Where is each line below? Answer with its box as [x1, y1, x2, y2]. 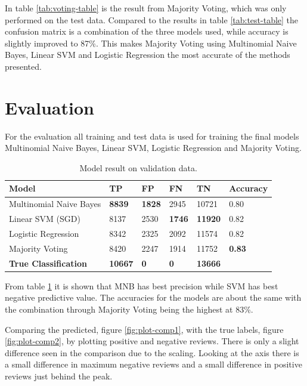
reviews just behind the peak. [5, 369, 113, 382]
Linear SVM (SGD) [9, 212, 80, 225]
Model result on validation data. [79, 161, 197, 174]
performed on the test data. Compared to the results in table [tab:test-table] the [5, 13, 299, 26]
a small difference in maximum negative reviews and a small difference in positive [5, 358, 302, 370]
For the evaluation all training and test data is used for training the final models [5, 129, 299, 142]
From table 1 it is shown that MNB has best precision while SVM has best [5, 279, 278, 292]
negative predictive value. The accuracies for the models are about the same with [5, 291, 302, 304]
